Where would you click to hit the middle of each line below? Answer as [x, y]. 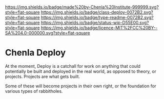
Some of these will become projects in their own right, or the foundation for [81, 86]
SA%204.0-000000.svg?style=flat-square [48, 33]
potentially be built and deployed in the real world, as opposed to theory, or [81, 71]
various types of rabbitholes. [34, 91]
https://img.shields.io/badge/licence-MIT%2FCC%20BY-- [99, 28]
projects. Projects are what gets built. [43, 76]
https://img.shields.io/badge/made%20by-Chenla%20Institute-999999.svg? [82, 7]
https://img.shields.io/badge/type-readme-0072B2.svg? [97, 17]
